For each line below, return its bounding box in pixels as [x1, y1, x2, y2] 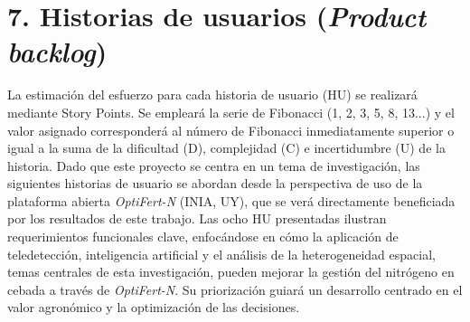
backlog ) [7, 33, 108, 71]
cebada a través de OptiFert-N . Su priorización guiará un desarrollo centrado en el [7, 279, 463, 298]
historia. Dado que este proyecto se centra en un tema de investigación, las [7, 156, 420, 175]
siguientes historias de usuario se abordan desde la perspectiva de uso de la [7, 174, 423, 193]
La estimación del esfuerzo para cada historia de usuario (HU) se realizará [7, 85, 418, 104]
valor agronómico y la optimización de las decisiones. [7, 298, 300, 317]
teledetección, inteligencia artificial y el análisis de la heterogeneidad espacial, [7, 244, 436, 263]
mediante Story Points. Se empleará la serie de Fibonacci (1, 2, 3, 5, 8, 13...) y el [7, 102, 455, 121]
